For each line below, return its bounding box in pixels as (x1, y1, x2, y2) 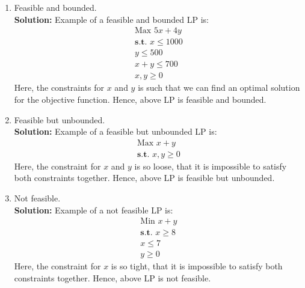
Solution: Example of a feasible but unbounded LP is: (14, 125, 217, 138)
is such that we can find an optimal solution (138, 81, 300, 94)
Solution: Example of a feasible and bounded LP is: (14, 13, 209, 25)
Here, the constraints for (14, 81, 105, 94)
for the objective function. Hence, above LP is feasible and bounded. (14, 93, 266, 105)
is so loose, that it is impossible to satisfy (134, 159, 287, 172)
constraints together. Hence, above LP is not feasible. (14, 271, 211, 284)
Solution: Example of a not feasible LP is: (14, 203, 173, 216)
